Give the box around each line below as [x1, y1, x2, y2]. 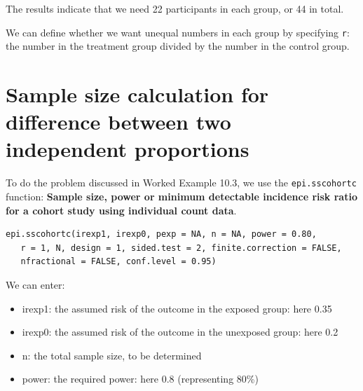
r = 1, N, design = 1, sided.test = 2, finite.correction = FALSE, [20, 242, 342, 253]
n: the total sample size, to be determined [22, 348, 202, 362]
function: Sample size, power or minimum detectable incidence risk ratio [6, 189, 357, 203]
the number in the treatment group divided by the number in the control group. [6, 39, 350, 53]
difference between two [6, 107, 231, 136]
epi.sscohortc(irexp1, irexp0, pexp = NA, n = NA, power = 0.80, [6, 229, 317, 240]
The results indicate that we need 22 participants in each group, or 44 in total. [6, 1, 344, 15]
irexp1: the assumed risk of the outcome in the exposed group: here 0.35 [22, 301, 332, 315]
